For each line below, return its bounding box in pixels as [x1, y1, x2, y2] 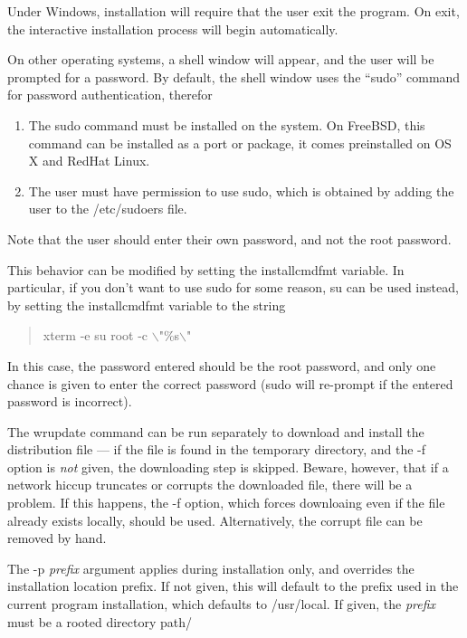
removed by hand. [7, 528, 107, 548]
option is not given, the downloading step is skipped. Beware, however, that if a [7, 457, 449, 476]
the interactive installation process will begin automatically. [7, 19, 338, 38]
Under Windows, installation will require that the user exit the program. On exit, [7, 2, 460, 20]
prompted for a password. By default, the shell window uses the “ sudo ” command [7, 67, 461, 86]
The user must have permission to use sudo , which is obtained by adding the [28, 181, 454, 200]
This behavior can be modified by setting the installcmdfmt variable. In [7, 260, 405, 279]
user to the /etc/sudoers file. [28, 199, 187, 218]
